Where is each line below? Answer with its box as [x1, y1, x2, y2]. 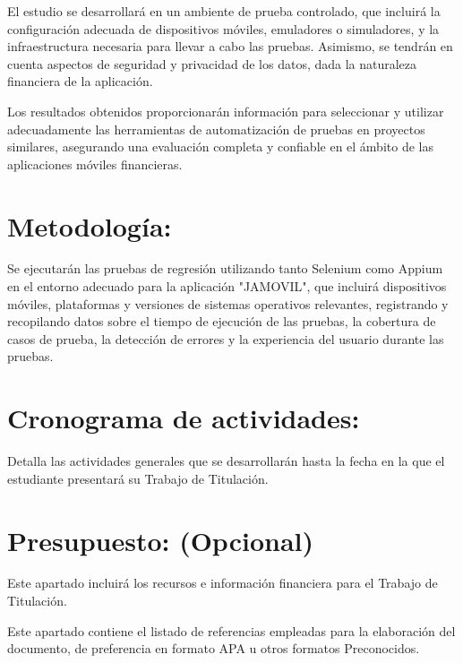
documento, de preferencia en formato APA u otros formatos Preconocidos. [7, 639, 420, 658]
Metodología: [7, 207, 172, 244]
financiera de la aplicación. [7, 72, 153, 90]
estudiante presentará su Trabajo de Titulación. [7, 469, 269, 487]
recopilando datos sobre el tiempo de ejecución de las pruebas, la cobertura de [7, 312, 436, 331]
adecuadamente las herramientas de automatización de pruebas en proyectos [7, 119, 425, 138]
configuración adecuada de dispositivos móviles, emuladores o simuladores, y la [7, 19, 440, 38]
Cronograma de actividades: [7, 400, 360, 436]
